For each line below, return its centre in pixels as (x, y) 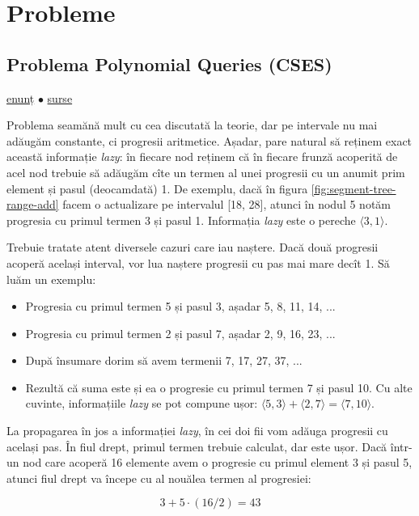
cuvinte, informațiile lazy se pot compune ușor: (142, 403)
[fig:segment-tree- (353, 188)
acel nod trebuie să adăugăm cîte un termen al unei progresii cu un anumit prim (206, 172)
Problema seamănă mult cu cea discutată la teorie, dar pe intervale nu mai (192, 125)
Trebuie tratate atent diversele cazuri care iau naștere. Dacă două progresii (193, 247)
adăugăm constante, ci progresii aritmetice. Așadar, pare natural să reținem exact (209, 140)
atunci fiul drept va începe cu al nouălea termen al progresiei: (159, 478)
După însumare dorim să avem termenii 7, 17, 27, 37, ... (164, 360)
